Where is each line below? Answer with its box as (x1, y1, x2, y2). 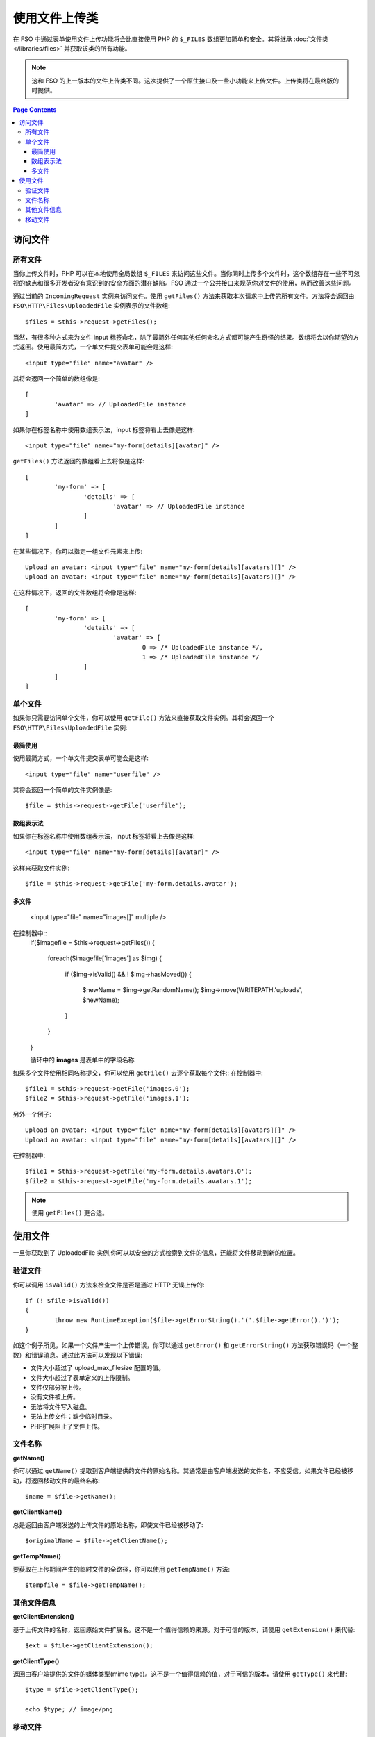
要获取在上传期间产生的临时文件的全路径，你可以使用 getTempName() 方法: (12, 1565, 231, 1573)
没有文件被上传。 (30, 1393, 79, 1401)
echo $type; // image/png (25, 1706, 114, 1713)
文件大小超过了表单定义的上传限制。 (30, 1373, 134, 1382)
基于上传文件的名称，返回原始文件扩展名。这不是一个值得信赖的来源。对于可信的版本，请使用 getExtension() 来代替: (12, 1625, 356, 1633)
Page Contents (12, 105, 57, 114)
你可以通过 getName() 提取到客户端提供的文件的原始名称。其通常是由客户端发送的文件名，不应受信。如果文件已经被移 (12, 1467, 353, 1475)
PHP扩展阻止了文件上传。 (30, 1422, 104, 1431)
